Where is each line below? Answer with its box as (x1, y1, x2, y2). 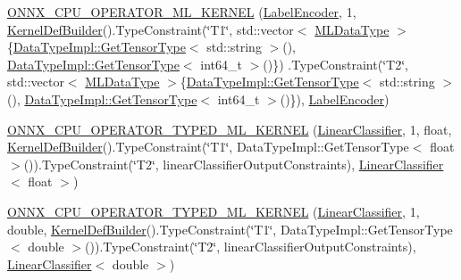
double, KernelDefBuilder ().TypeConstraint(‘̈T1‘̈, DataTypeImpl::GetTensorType (7, 219, 453, 238)
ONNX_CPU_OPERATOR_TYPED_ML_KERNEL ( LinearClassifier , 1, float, (7, 119, 452, 138)
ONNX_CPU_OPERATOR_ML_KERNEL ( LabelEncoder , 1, (7, 3, 356, 21)
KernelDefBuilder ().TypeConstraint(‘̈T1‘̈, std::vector (7, 20, 294, 38)
